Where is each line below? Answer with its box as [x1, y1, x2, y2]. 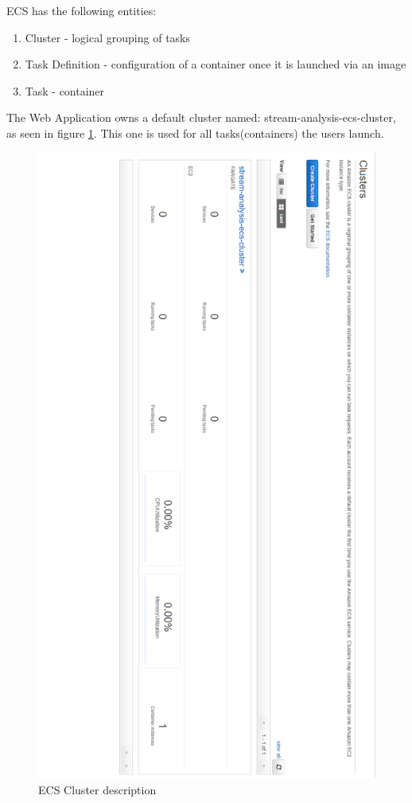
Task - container [25, 82, 105, 99]
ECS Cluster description [38, 781, 157, 797]
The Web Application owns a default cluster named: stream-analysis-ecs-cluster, [6, 109, 396, 126]
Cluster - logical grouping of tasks [25, 29, 190, 45]
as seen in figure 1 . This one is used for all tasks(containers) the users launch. [6, 124, 384, 141]
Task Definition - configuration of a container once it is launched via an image [25, 56, 406, 72]
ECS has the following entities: [6, 2, 157, 18]
